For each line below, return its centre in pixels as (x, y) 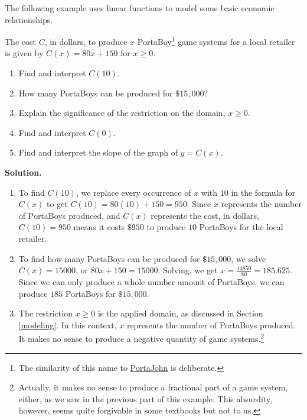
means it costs (99, 227)
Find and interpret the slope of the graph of (98, 152)
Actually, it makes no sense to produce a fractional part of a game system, (153, 387)
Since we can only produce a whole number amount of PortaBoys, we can (151, 281)
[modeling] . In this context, (68, 324)
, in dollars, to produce (86, 41)
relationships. (29, 19)
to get (57, 204)
